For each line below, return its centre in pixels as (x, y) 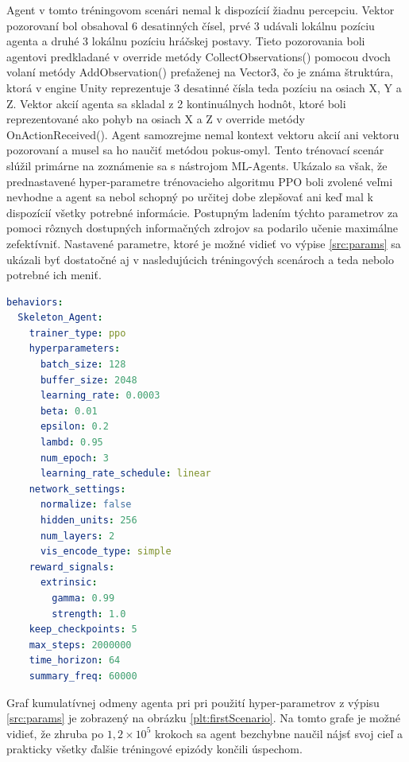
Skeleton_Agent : (60, 318)
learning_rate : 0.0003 (100, 396)
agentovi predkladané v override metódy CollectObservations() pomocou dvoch (199, 56)
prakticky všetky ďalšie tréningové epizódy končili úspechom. (154, 749)
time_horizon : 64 (75, 661)
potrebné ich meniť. (54, 275)
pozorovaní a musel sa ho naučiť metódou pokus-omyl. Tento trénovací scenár (195, 150)
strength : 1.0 (89, 614)
